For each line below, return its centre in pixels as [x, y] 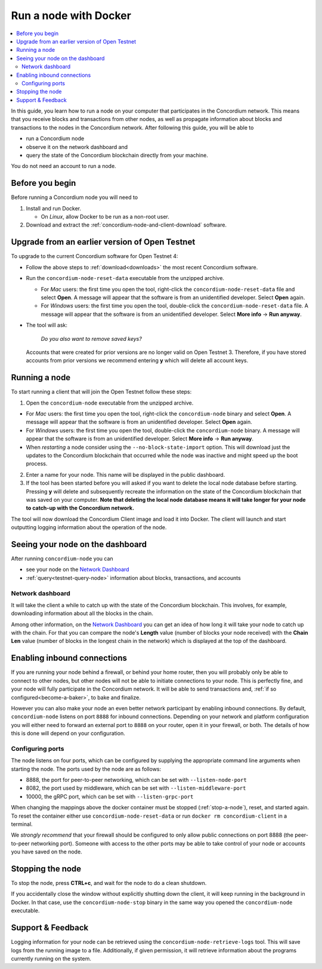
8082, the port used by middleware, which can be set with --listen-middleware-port [136, 788]
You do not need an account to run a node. [64, 166]
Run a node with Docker [71, 15]
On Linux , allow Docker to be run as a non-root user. [105, 217]
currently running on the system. [51, 958]
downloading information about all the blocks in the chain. [82, 613]
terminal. [22, 824]
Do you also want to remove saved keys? [92, 338]
